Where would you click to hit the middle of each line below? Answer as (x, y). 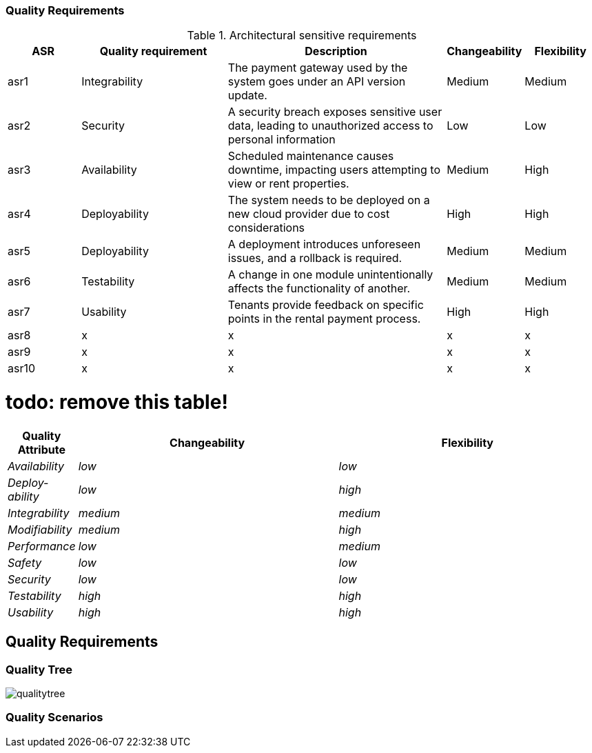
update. (247, 96)
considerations (266, 228)
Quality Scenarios (54, 717)
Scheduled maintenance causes (311, 156)
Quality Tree (39, 669)
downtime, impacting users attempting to (334, 170)
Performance (42, 546)
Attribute (41, 449)
